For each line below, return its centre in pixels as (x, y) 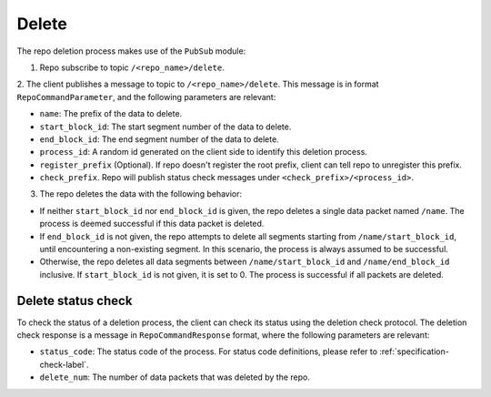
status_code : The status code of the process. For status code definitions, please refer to (208, 351)
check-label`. (64, 364)
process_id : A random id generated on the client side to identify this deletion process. (204, 152)
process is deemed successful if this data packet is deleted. (152, 224)
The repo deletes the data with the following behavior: (141, 194)
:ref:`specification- (414, 351)
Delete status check (75, 300)
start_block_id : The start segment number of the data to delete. (165, 127)
